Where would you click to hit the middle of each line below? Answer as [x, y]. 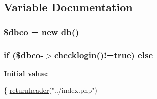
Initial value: [26, 73]
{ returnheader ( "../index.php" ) [51, 90]
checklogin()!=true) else [104, 55]
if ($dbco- [24, 55]
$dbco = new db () [42, 32]
